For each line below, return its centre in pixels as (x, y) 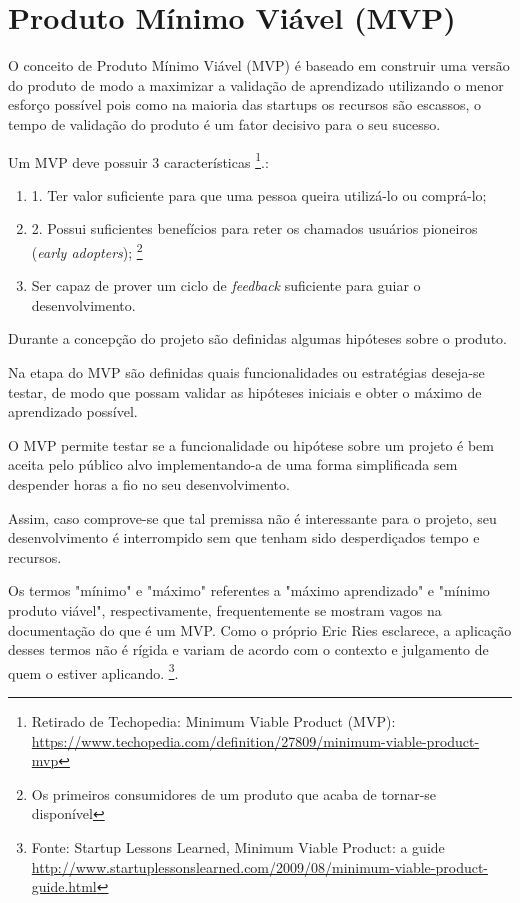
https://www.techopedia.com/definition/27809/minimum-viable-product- (255, 740)
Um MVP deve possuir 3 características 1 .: (138, 160)
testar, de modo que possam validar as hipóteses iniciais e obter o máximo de (245, 391)
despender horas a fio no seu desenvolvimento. (149, 483)
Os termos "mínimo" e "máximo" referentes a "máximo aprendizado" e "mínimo (249, 590)
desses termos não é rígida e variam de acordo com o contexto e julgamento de (248, 649)
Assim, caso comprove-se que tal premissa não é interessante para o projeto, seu (252, 517)
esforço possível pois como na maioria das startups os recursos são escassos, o (244, 104)
